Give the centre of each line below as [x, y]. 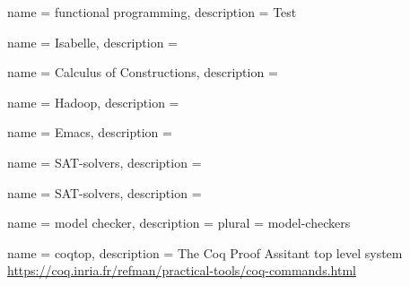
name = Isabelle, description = [92, 42]
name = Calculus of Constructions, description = [143, 72]
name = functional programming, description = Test [152, 12]
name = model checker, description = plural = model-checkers [179, 223]
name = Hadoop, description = [93, 102]
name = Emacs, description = [90, 132]
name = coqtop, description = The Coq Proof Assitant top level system [205, 252]
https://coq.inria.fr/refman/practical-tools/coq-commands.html [182, 270]
